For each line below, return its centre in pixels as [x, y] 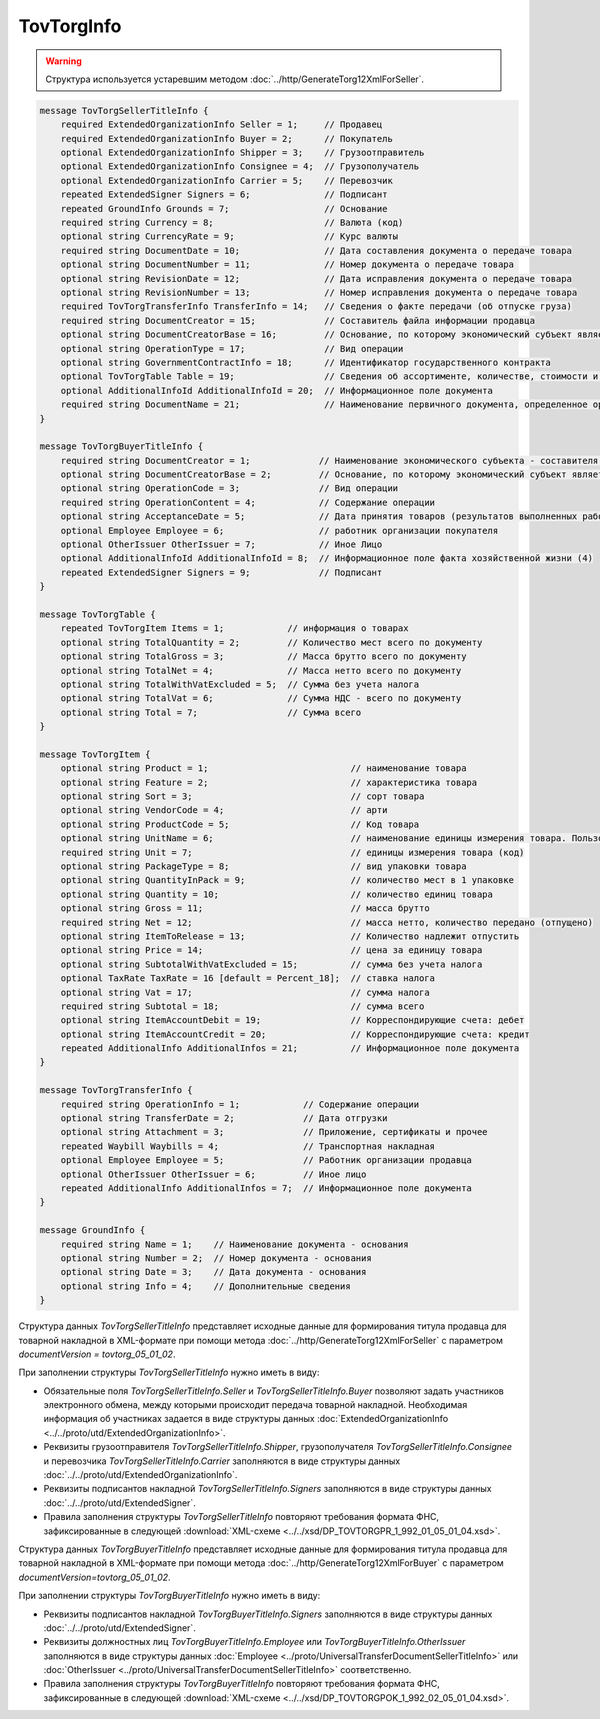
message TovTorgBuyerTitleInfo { [121, 446]
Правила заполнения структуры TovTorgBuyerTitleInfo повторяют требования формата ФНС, [241, 1684]
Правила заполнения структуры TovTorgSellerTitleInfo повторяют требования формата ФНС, [241, 1517]
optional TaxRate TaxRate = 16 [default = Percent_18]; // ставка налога [247, 978]
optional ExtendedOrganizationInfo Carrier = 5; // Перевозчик [227, 180]
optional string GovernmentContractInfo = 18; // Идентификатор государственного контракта [306, 362]
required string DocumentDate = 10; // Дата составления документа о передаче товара [316, 250]
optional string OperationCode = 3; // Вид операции [229, 488]
